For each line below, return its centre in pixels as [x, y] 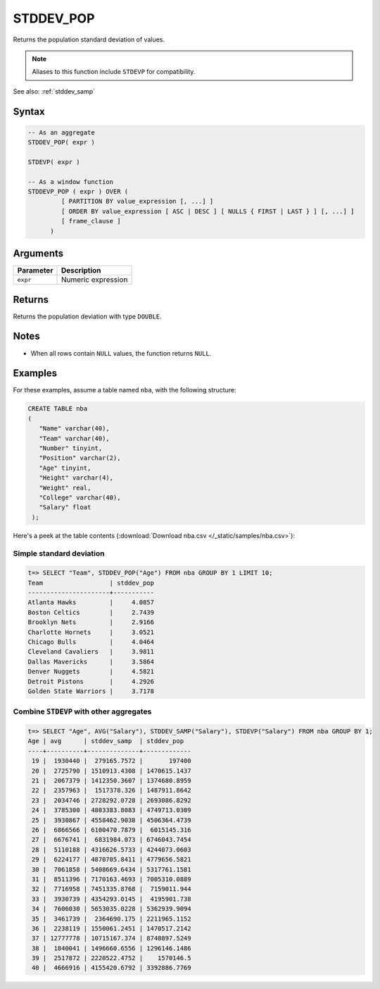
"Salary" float [65, 508]
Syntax [29, 112]
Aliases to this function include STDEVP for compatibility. [114, 72]
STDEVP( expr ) [54, 162]
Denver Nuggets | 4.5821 [91, 672]
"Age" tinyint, [65, 468]
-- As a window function [71, 182]
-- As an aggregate [61, 132]
